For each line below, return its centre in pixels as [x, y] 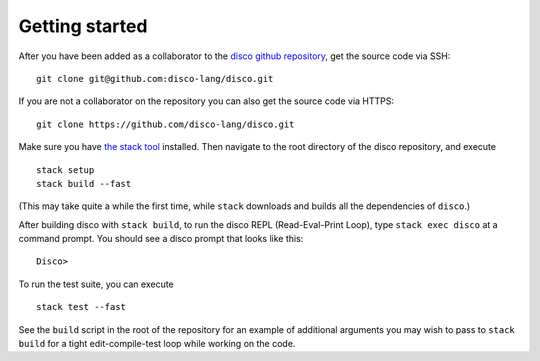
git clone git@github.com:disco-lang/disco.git [155, 78]
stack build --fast [84, 183]
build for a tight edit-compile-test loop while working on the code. [157, 344]
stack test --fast [81, 307]
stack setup [65, 169]
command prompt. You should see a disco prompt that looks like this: [161, 239]
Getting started [83, 26]
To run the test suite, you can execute [96, 284]
